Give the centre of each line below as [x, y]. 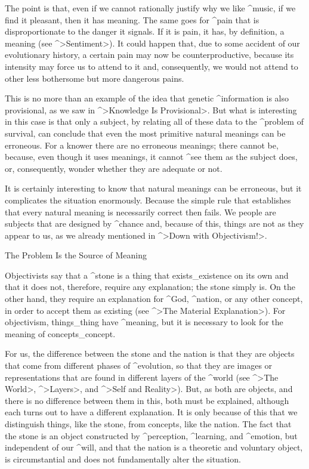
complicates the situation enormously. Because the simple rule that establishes [148, 200]
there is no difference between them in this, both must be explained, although [147, 400]
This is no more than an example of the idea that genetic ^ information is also [147, 98]
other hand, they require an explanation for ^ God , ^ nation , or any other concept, [154, 299]
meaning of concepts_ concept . [60, 333]
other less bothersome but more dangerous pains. [95, 78]
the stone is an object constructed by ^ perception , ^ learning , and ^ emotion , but [151, 435]
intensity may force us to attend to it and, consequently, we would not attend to [152, 66]
